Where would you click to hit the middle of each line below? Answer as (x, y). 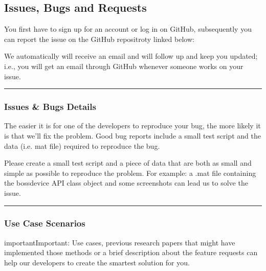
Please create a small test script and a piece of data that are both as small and (128, 163)
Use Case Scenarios (45, 223)
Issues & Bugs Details (50, 107)
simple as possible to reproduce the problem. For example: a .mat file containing (130, 173)
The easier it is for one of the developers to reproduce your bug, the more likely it (132, 126)
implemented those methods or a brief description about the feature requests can (131, 252)
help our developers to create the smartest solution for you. (97, 262)
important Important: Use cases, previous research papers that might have (120, 242)
